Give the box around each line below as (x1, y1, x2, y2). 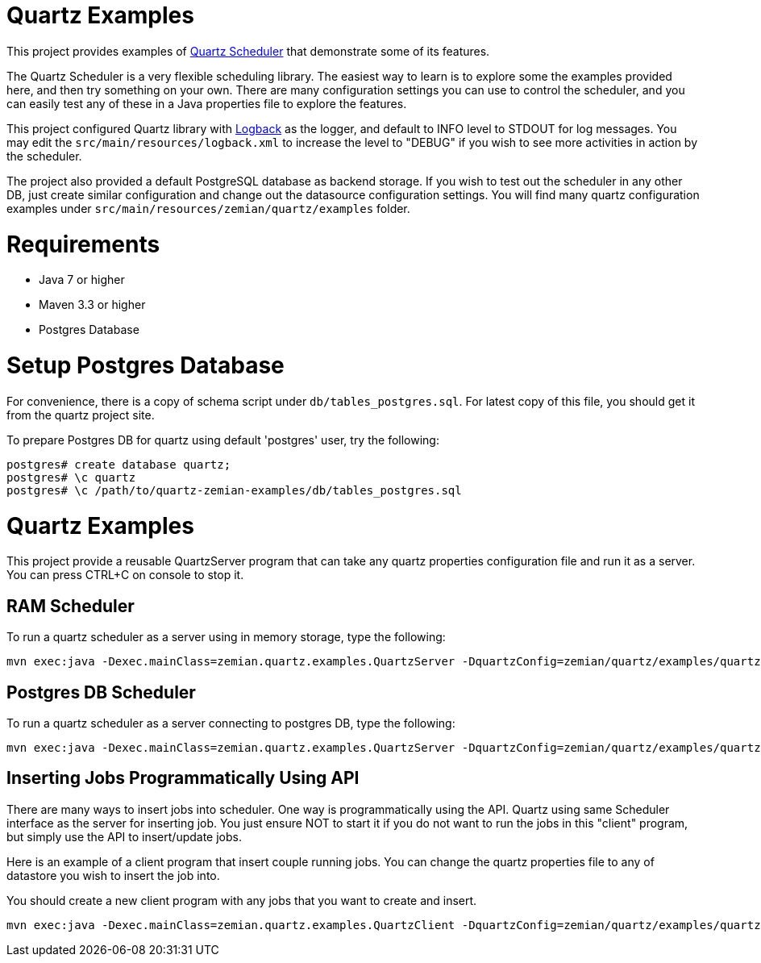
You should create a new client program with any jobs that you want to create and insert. (6, 893, 477, 907)
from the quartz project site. (6, 407, 155, 422)
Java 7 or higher (39, 273, 125, 287)
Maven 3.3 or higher (39, 298, 146, 312)
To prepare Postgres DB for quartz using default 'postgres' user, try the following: (6, 432, 439, 447)
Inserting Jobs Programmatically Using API (6, 768, 360, 789)
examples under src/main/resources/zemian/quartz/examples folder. (6, 201, 410, 215)
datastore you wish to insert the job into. (6, 868, 220, 882)
